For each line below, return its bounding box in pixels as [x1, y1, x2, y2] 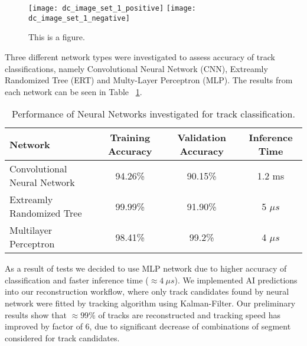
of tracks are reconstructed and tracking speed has [98, 308, 280, 321]
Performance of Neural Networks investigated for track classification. [12, 107, 295, 121]
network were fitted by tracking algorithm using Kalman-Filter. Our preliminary [5, 297, 296, 309]
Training [110, 130, 151, 145]
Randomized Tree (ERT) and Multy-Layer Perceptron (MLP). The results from [5, 74, 293, 86]
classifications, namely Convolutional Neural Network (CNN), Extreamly [5, 62, 268, 74]
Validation [177, 130, 226, 145]
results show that [5, 308, 67, 321]
